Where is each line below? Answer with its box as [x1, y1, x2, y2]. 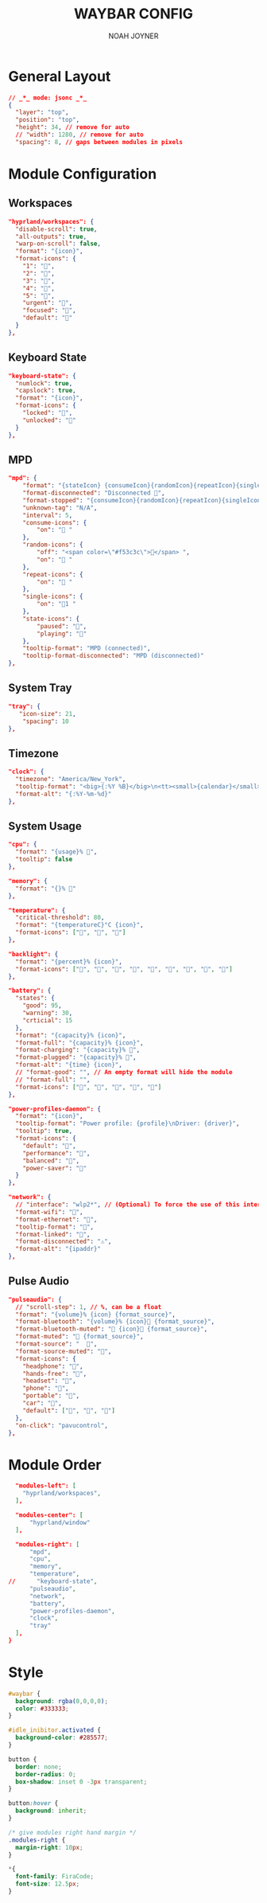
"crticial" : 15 [22, 1016, 73, 1024]
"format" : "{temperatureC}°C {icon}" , [15, 921, 145, 929]
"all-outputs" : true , [15, 233, 87, 240]
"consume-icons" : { [22, 518, 87, 526]
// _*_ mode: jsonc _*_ [8, 93, 87, 102]
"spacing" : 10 [22, 717, 69, 725]
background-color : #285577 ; [15, 1733, 109, 1742]
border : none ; [15, 1763, 62, 1771]
